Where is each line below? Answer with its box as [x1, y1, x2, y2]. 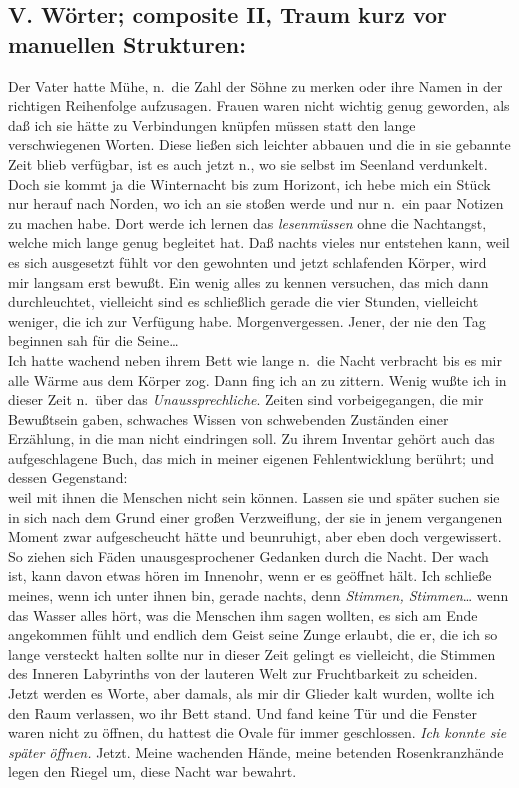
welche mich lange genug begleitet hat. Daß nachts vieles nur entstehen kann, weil [8, 232, 510, 253]
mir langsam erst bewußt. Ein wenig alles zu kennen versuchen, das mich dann [8, 271, 489, 292]
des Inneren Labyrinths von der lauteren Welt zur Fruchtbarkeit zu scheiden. [8, 663, 478, 684]
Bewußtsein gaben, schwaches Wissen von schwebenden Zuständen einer [8, 408, 449, 429]
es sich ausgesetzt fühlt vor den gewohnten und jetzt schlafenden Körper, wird [8, 251, 487, 272]
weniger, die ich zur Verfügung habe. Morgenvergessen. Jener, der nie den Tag [8, 310, 486, 331]
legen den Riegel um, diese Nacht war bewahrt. [8, 761, 297, 782]
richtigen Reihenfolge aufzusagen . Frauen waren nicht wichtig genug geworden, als [8, 95, 510, 116]
